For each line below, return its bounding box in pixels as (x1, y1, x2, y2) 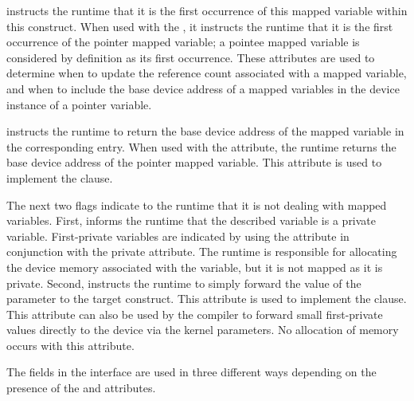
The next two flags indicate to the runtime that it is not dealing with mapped (6, 196, 387, 213)
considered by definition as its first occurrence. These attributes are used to (6, 49, 375, 65)
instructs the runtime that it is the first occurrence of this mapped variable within (6, 2, 408, 18)
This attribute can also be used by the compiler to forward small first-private (6, 305, 383, 322)
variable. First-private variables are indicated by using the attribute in (6, 227, 350, 244)
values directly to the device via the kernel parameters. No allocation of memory (6, 321, 399, 338)
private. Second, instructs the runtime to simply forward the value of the (6, 274, 361, 291)
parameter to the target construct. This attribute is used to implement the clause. (6, 290, 407, 307)
